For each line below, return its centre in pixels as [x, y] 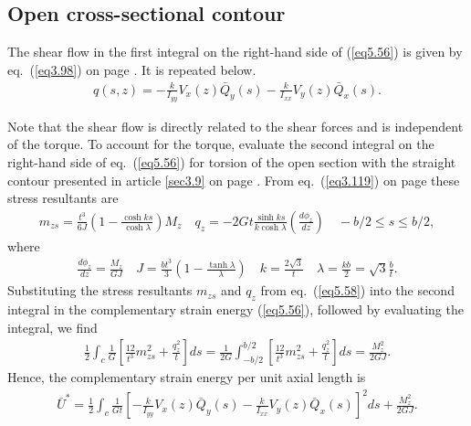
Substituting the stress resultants [100, 290]
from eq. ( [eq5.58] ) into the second [357, 290]
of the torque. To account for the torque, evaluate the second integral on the [221, 144]
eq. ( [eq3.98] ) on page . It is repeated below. [132, 69]
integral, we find [52, 327]
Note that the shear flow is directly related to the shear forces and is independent [235, 126]
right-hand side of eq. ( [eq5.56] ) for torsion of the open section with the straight [232, 162]
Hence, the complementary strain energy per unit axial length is [187, 377]
